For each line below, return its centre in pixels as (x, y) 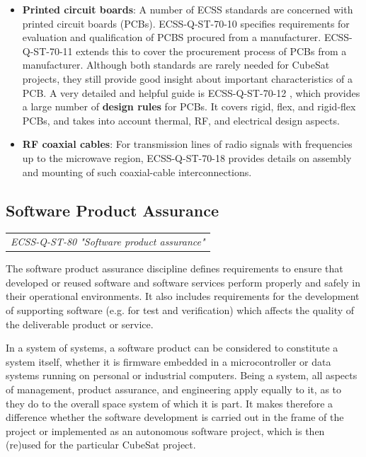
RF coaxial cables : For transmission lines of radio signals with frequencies (187, 144)
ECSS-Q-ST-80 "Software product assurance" (108, 242)
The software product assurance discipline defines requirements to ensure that (175, 268)
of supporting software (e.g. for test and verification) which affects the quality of (180, 310)
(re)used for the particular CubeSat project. (101, 445)
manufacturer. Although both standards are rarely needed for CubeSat (176, 65)
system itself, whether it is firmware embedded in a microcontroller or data (168, 361)
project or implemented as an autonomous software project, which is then (165, 430)
